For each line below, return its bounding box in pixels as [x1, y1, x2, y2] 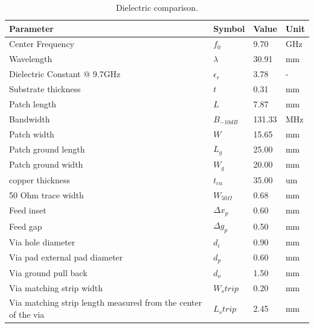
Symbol [213, 22, 245, 34]
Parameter [9, 22, 54, 34]
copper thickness [9, 173, 70, 186]
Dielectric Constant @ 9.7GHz [9, 68, 121, 80]
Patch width [9, 127, 54, 140]
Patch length [9, 97, 56, 110]
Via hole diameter [9, 236, 75, 248]
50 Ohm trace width [9, 188, 84, 201]
